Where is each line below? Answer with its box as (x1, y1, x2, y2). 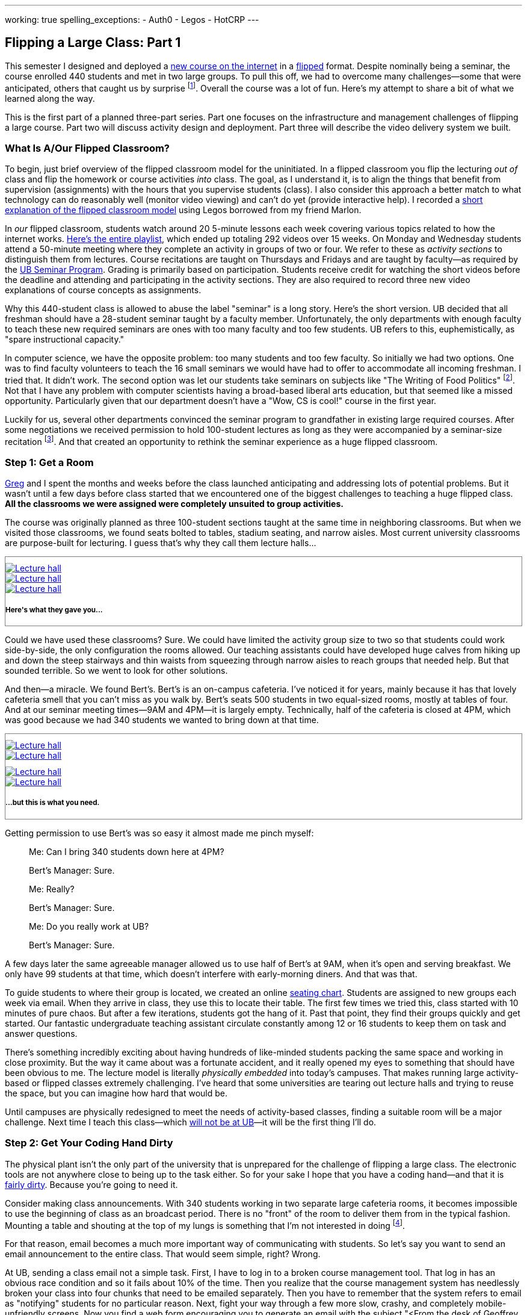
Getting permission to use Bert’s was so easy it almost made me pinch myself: (5, 827, 314, 838)
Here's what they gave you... (5, 605, 103, 614)
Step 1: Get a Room (5, 456, 94, 468)
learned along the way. (5, 93, 95, 104)
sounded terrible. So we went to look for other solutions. (5, 665, 228, 676)
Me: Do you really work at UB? (29, 921, 149, 931)
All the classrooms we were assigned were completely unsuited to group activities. (5, 499, 344, 509)
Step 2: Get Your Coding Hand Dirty (5, 1137, 173, 1149)
